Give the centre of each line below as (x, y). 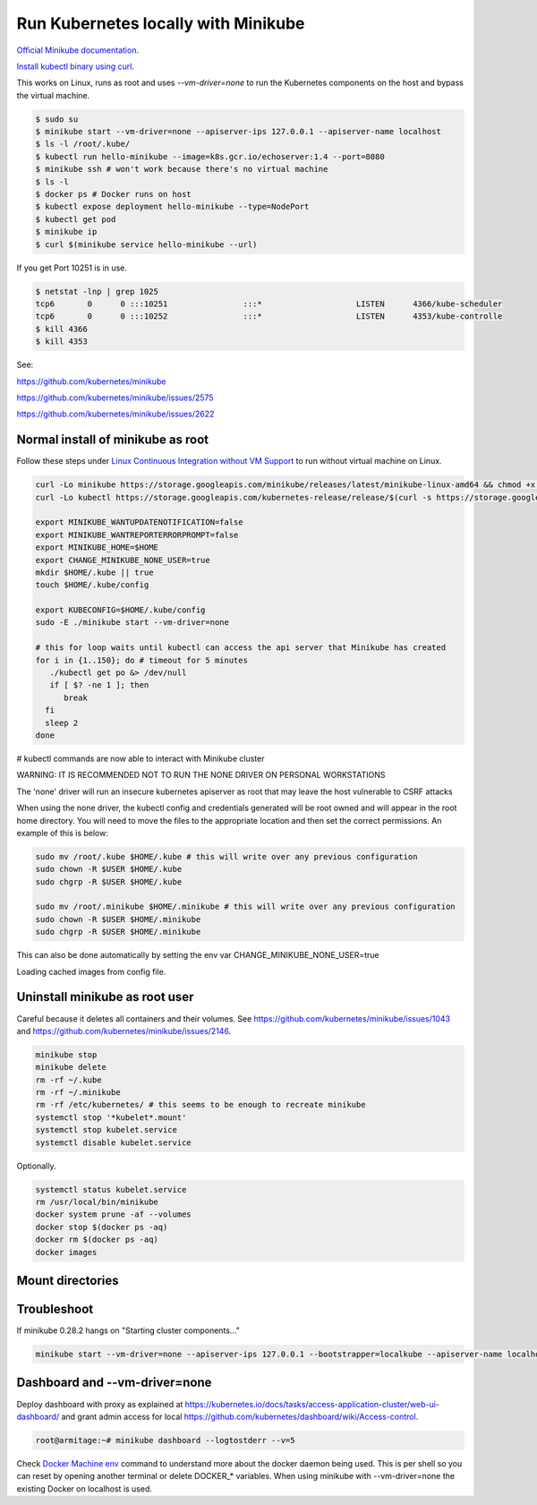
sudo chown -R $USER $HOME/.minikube (118, 919)
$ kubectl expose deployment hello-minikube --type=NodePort (172, 207)
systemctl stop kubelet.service (107, 1130)
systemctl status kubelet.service (111, 1189)
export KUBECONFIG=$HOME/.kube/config (120, 610)
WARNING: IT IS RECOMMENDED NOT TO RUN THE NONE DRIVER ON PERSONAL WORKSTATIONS (201, 775)
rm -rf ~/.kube (68, 1080)
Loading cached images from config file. (91, 971)
